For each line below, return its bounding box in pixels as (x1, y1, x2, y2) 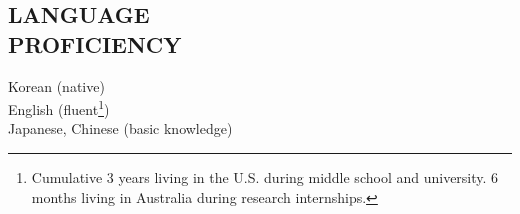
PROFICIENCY (8, 28, 182, 59)
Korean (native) (8, 75, 105, 96)
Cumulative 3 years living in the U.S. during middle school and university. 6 (31, 167, 499, 188)
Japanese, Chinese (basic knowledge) (8, 118, 233, 139)
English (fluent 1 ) (8, 96, 110, 119)
